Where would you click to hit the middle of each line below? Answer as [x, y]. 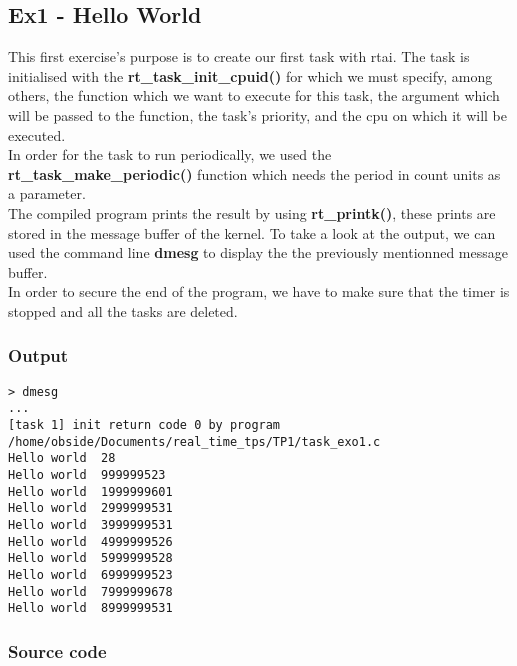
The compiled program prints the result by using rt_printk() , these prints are [252, 212]
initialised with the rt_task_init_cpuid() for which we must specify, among [250, 75]
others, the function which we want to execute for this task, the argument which [254, 95]
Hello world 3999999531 [90, 524]
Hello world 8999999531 [90, 608]
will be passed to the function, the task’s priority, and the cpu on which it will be [257, 114]
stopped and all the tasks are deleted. [123, 310]
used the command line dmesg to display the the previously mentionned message [258, 252]
